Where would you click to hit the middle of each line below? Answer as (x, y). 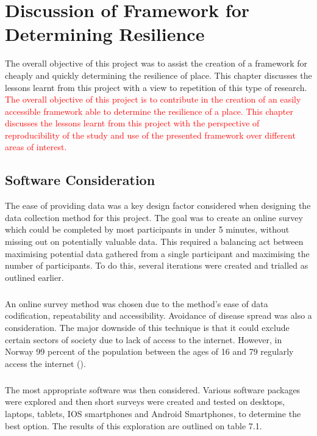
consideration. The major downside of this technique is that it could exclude (147, 327)
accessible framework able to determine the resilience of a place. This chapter (149, 111)
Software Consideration (80, 180)
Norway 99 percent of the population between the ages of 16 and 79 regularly (149, 351)
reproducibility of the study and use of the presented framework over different (150, 135)
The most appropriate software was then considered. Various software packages (153, 389)
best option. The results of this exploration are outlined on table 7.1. (134, 425)
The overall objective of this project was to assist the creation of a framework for (156, 63)
